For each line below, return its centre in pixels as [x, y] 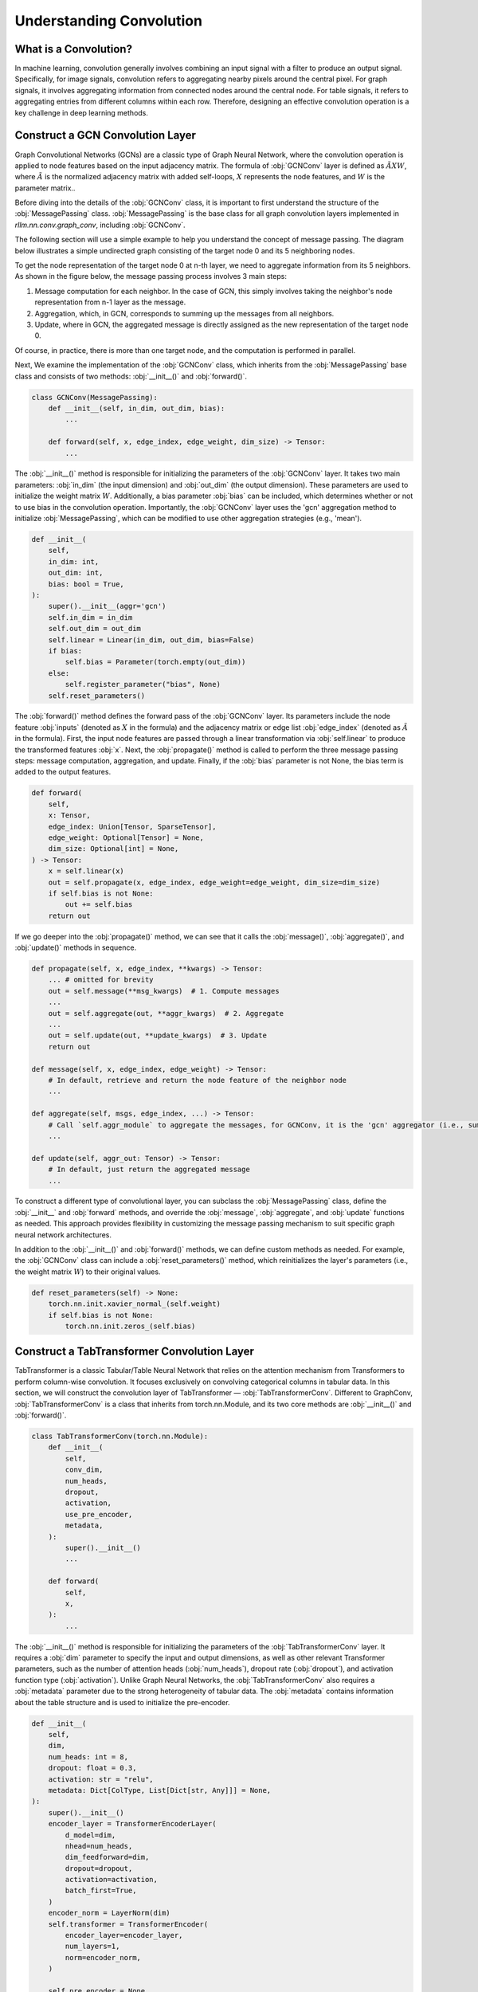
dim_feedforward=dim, [107, 1857]
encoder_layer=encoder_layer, [124, 1935]
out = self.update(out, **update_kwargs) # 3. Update [157, 1035]
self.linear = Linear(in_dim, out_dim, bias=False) [151, 640]
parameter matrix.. [45, 188]
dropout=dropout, [99, 1868]
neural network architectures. [63, 1234]
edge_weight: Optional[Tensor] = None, [126, 837]
